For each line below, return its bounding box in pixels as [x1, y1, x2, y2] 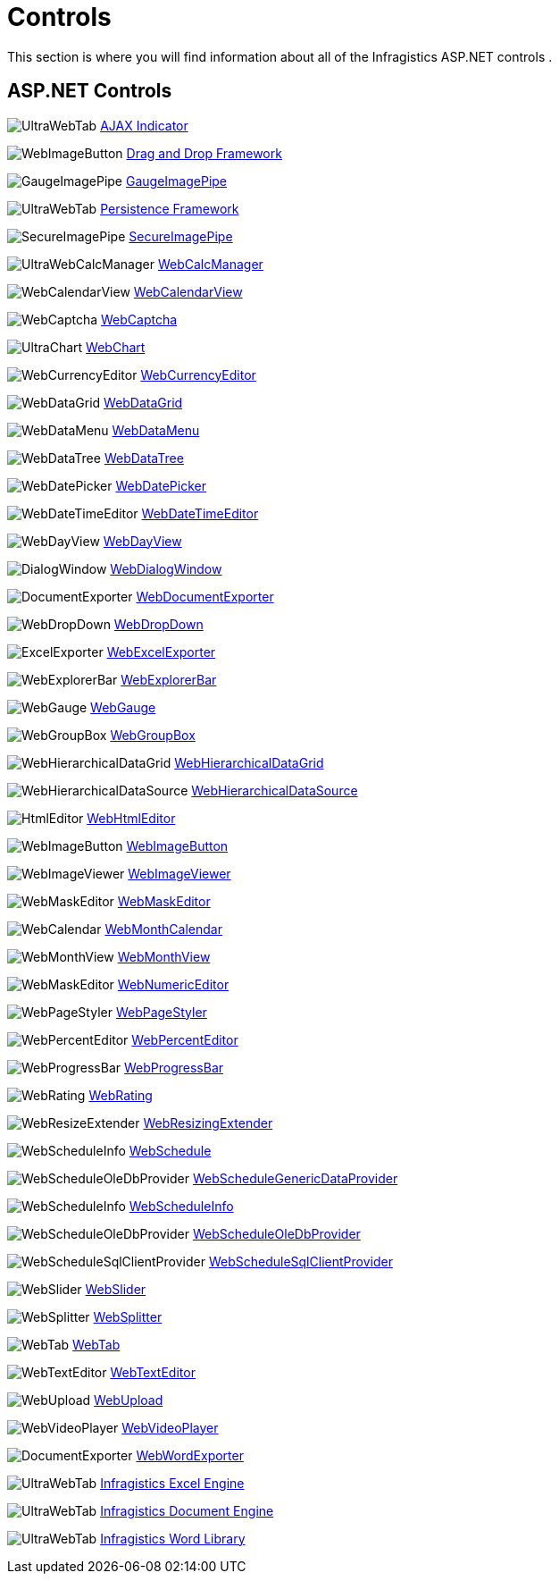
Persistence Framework [100, 200, 239, 216]
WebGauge [90, 699, 156, 715]
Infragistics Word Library [100, 1530, 246, 1546]
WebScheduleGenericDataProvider [192, 1170, 398, 1186]
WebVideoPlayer [121, 1419, 219, 1435]
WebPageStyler [115, 1004, 207, 1020]
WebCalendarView [133, 283, 243, 299]
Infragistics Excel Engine [100, 1475, 245, 1491]
